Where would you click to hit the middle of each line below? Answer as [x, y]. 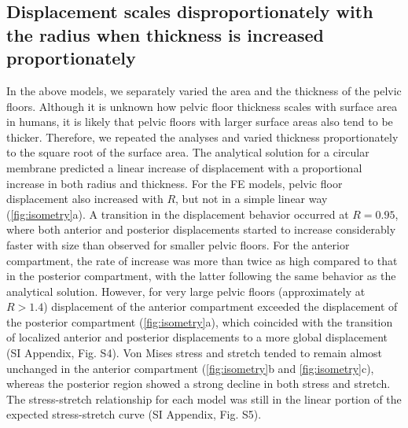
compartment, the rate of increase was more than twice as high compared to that [202, 260]
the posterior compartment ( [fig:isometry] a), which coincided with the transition [200, 321]
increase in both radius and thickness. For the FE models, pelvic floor [175, 183]
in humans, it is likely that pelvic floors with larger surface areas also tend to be [200, 122]
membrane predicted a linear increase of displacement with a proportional [184, 167]
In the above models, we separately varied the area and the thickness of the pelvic [204, 90]
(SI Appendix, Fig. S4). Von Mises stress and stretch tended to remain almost [195, 353]
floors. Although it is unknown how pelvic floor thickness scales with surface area [202, 106]
